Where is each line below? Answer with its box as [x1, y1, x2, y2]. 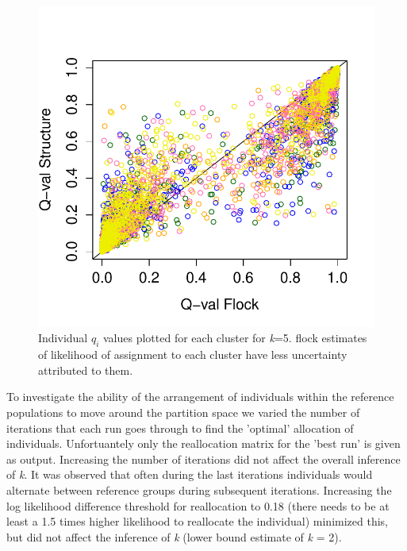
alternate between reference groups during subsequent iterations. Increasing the [6, 481, 392, 498]
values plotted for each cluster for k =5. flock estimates [103, 329, 367, 346]
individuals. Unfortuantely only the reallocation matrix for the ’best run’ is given [6, 435, 401, 452]
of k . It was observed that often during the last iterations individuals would [6, 466, 373, 483]
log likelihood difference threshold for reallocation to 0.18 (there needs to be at [6, 497, 390, 514]
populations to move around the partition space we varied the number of [6, 404, 360, 420]
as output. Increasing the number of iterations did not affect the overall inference [6, 450, 401, 467]
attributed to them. [38, 361, 133, 378]
